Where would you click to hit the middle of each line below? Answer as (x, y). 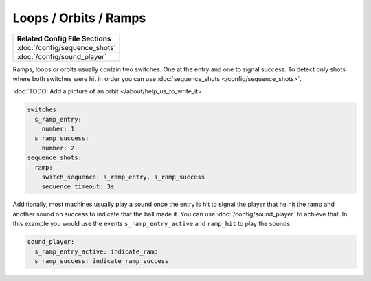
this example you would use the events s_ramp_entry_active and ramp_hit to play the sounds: (152, 224)
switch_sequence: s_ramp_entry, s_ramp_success (123, 177)
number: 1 (58, 129)
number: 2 (58, 148)
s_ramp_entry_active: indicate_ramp (96, 251)
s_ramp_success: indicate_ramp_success (102, 261)
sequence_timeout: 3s (78, 187)
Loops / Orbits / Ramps (79, 18)
